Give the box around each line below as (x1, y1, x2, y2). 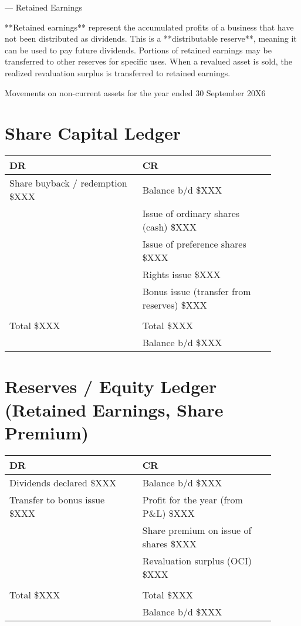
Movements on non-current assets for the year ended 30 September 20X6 (5, 86, 266, 99)
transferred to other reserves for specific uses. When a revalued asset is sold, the (5, 55, 292, 67)
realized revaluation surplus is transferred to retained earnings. (5, 66, 231, 79)
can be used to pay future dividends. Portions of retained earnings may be (5, 43, 272, 56)
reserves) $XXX (142, 298, 207, 312)
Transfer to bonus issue (9, 492, 105, 506)
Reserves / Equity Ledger (5, 374, 217, 398)
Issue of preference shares (142, 237, 246, 251)
